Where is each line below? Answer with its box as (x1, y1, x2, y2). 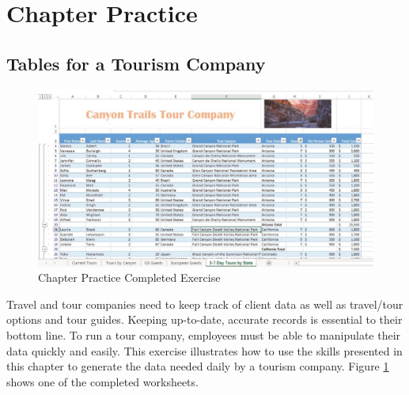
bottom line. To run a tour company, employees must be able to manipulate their (6, 326, 401, 343)
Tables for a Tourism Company (6, 51, 266, 75)
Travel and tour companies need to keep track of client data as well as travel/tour (6, 295, 403, 312)
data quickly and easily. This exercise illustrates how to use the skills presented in (6, 342, 403, 359)
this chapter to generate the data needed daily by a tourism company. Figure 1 (6, 358, 389, 374)
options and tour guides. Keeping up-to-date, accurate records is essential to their (6, 311, 403, 328)
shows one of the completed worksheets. (6, 373, 199, 389)
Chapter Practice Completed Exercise (38, 269, 221, 286)
